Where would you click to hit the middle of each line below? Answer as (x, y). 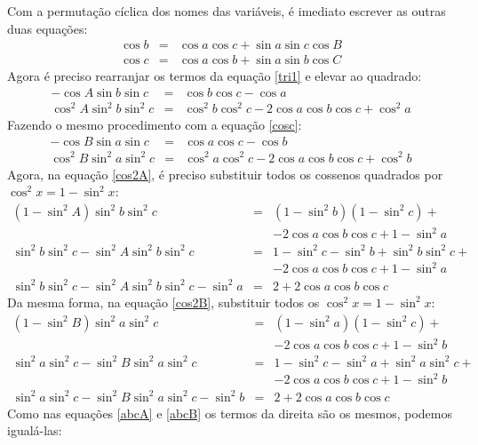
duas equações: (48, 28)
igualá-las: (35, 430)
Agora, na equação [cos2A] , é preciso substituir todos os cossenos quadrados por (225, 174)
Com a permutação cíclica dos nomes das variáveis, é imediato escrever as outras (227, 11)
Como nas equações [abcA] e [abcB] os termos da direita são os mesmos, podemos (230, 413)
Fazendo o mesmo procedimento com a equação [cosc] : (155, 125)
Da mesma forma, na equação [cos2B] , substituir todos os (163, 302)
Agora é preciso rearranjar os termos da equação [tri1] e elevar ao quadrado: (215, 76)
